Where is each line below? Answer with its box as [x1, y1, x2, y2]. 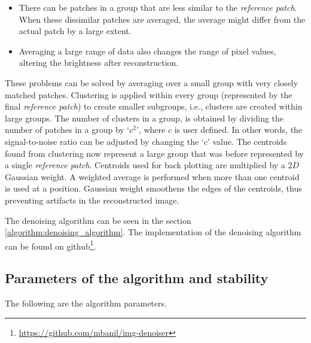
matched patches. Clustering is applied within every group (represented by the [5, 88, 292, 101]
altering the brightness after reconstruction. [19, 56, 179, 69]
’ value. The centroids [207, 135, 287, 147]
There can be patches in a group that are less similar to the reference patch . [19, 1, 297, 13]
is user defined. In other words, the [174, 123, 303, 136]
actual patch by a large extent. [19, 25, 132, 37]
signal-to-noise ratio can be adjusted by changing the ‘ [5, 135, 204, 147]
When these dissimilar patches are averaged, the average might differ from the [19, 13, 306, 25]
